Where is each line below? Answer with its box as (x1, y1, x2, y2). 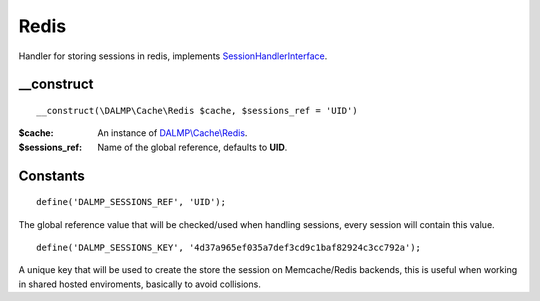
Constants (18, 167, 85, 184)
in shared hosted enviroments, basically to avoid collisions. (18, 278, 262, 290)
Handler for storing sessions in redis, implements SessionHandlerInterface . (18, 50, 328, 62)
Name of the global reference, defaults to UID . (97, 141, 288, 153)
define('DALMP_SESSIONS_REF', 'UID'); (36, 196, 227, 208)
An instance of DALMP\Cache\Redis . (97, 127, 248, 139)
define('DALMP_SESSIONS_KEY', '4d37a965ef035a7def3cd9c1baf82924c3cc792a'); (36, 241, 422, 253)
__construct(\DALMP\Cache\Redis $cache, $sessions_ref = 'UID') (36, 105, 359, 116)
